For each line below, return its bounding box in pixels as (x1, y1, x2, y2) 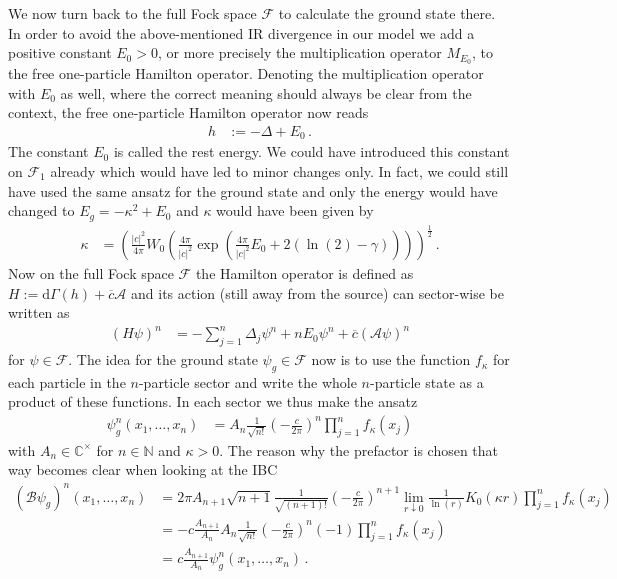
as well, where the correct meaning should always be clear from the (60, 82, 472, 103)
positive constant (8, 42, 112, 63)
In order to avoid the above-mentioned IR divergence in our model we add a (8, 22, 475, 43)
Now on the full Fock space (8, 262, 174, 283)
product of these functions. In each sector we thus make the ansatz (8, 391, 418, 412)
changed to (8, 200, 75, 221)
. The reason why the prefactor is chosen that (219, 439, 499, 460)
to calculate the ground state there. (278, 3, 496, 23)
